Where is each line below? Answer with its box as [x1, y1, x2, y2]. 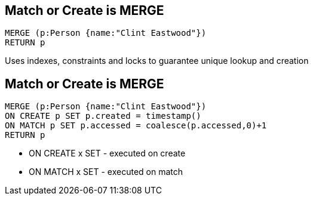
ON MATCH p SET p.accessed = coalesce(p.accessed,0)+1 [5, 121, 267, 131]
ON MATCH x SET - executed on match [29, 167, 183, 177]
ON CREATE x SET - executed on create [29, 148, 186, 159]
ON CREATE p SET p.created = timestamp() [5, 111, 201, 121]
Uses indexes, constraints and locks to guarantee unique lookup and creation [5, 56, 309, 66]
